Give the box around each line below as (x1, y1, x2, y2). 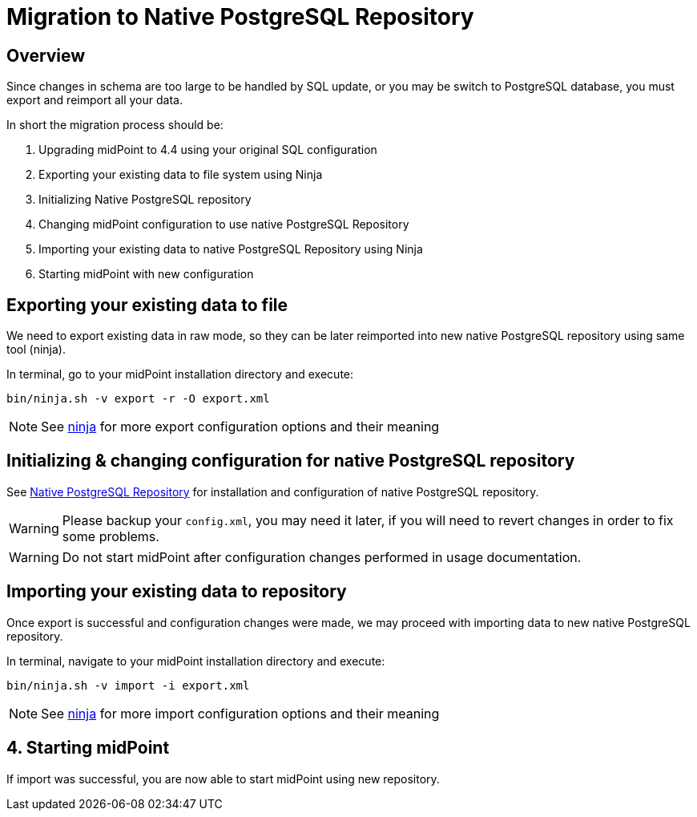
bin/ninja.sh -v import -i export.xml (6, 678, 250, 692)
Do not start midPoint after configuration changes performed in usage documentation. (62, 548, 582, 565)
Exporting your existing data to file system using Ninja (38, 168, 323, 182)
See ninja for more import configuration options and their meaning (41, 705, 440, 722)
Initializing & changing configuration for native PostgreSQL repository (6, 451, 575, 471)
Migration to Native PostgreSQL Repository (6, 3, 474, 30)
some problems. (62, 528, 159, 544)
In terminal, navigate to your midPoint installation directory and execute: (6, 653, 385, 668)
